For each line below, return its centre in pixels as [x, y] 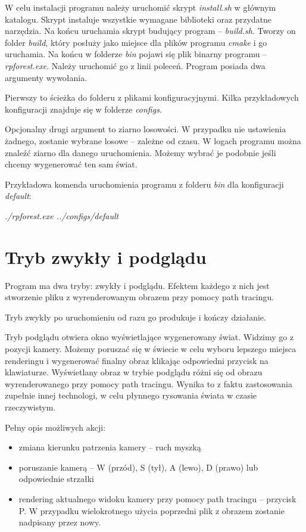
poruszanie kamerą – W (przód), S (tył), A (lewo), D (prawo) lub [138, 467]
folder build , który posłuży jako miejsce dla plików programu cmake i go [136, 42]
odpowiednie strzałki [56, 479]
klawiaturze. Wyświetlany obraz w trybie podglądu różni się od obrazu [134, 372]
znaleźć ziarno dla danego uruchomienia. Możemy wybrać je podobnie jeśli [140, 152]
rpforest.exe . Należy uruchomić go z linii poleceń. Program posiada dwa [135, 65]
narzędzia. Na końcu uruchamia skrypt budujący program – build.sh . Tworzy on [150, 31]
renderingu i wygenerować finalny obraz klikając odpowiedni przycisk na [137, 360]
